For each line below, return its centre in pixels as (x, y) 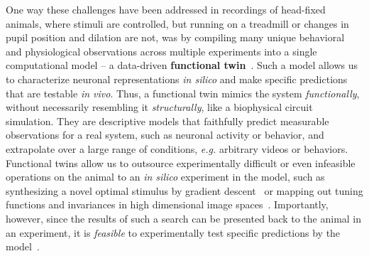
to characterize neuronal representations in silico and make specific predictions (177, 79)
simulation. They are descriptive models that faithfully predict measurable (167, 121)
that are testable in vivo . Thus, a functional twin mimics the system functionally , (183, 93)
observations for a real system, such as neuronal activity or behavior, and (165, 135)
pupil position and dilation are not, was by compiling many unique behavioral (175, 37)
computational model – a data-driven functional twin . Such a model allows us (182, 65)
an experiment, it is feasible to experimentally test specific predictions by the (173, 232)
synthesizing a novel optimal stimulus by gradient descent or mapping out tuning (184, 190)
